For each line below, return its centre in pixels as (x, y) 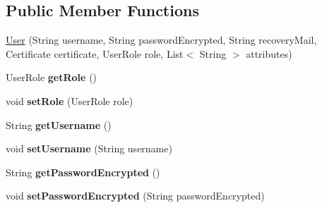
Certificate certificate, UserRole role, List (95, 53)
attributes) (269, 53)
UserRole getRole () (52, 77)
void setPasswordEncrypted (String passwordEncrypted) (135, 196)
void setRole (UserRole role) (70, 100)
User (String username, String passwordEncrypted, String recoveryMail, (161, 40)
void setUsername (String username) (89, 148)
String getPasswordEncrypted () (83, 172)
